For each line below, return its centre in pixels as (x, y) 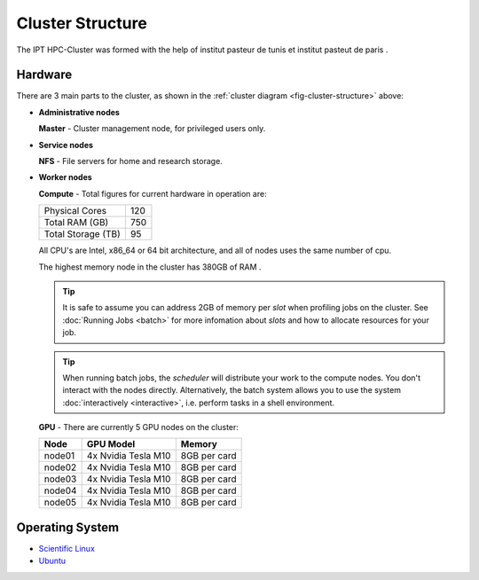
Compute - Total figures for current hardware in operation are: (153, 193)
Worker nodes (65, 177)
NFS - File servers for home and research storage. (131, 161)
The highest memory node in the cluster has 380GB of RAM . (150, 267)
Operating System (68, 527)
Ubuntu (52, 561)
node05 (60, 503)
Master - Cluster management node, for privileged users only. (152, 129)
